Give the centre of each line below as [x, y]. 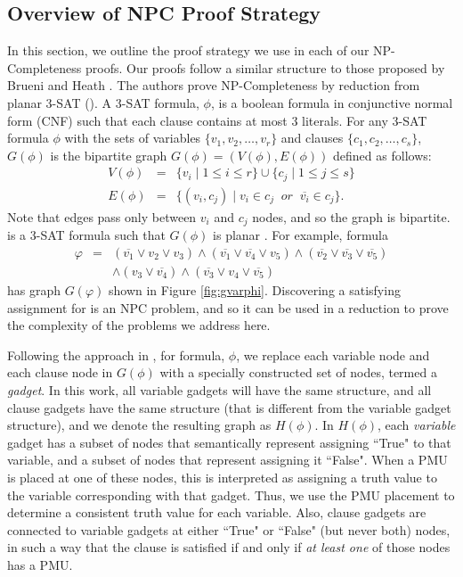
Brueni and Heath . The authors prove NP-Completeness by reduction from [214, 85]
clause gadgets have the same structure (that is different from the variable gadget [229, 407]
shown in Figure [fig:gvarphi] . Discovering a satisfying [254, 289]
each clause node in [60, 372]
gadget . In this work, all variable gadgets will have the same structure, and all [219, 389]
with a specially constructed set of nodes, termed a [298, 372]
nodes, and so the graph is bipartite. [351, 216]
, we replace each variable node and [333, 354]
